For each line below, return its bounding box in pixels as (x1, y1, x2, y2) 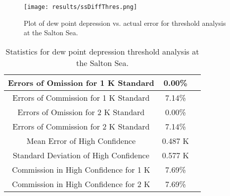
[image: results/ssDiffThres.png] (24, 3, 138, 10)
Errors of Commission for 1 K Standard (12, 91, 150, 103)
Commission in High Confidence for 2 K (12, 178, 150, 190)
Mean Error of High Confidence (26, 134, 136, 146)
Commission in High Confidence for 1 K (12, 163, 150, 175)
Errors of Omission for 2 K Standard (17, 106, 145, 118)
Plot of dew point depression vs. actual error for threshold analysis (24, 17, 226, 28)
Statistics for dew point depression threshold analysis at (5, 45, 199, 57)
